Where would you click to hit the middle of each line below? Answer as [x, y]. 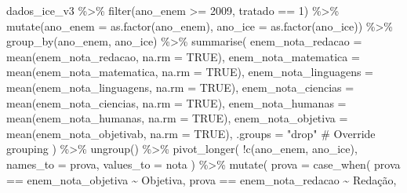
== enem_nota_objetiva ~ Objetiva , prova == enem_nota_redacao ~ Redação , [202, 179]
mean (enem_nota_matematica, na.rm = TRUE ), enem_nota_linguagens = [190, 72]
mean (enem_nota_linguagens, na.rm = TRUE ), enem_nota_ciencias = [180, 87]
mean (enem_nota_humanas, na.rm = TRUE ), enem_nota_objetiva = [177, 118]
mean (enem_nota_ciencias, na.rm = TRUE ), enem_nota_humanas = [176, 102]
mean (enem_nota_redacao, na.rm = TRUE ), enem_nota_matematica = [183, 56]
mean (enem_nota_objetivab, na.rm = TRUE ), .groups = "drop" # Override [191, 133]
